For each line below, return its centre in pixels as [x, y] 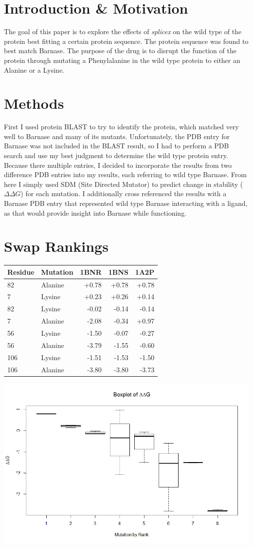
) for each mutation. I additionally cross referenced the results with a [124, 193]
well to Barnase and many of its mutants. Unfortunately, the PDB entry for [117, 136]
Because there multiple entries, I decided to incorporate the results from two [118, 165]
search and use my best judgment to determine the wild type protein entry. [116, 155]
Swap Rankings [56, 246]
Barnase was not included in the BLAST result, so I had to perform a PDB [117, 146]
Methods [34, 103]
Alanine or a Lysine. [34, 70]
